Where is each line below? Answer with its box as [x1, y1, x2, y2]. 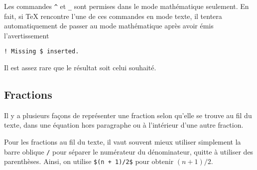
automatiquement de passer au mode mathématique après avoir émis [4, 20, 214, 31]
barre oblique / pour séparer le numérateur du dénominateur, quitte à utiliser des [4, 146, 254, 157]
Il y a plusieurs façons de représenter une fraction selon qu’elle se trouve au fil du [4, 110, 252, 120]
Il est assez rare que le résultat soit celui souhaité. [4, 62, 156, 73]
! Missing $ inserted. [4, 48, 79, 55]
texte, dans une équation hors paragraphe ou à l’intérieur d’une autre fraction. [4, 120, 244, 130]
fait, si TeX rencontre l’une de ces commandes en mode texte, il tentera [4, 10, 222, 21]
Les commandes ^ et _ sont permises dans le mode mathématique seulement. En [4, 1, 249, 11]
